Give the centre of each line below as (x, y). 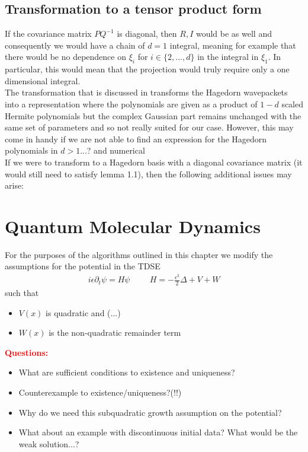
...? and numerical (113, 150)
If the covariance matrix (48, 34)
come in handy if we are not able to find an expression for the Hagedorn (136, 139)
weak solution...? (49, 443)
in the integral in (228, 57)
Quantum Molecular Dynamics (133, 226)
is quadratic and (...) (83, 312)
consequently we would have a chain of (75, 45)
